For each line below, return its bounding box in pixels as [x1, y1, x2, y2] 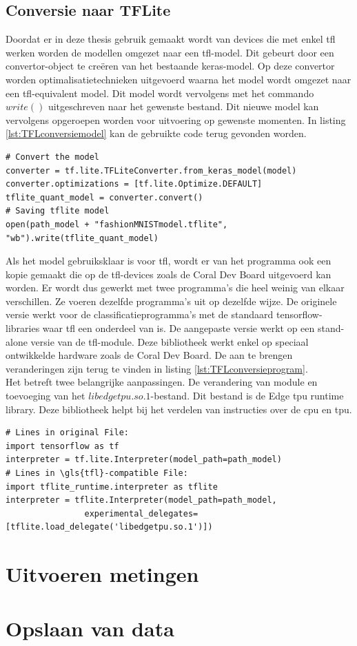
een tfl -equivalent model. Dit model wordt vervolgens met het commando [6, 85, 314, 100]
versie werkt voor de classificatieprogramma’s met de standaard [6, 307, 274, 322]
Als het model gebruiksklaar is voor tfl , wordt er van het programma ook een [6, 253, 331, 268]
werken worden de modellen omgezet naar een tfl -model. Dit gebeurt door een [6, 45, 334, 59]
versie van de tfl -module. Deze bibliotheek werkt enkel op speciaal [30, 334, 309, 348]
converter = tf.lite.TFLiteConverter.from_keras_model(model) [6, 165, 297, 176]
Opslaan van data [6, 614, 174, 642]
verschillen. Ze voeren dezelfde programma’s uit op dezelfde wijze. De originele [6, 293, 337, 308]
